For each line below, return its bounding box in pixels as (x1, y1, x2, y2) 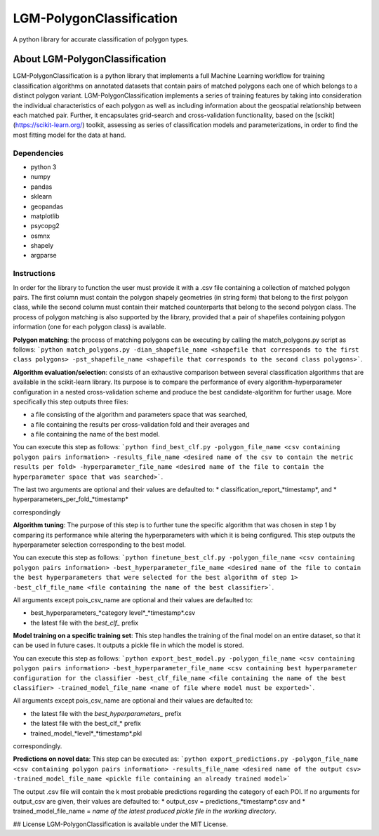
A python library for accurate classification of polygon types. (13, 35, 189, 44)
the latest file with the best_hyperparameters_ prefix (30, 709, 182, 717)
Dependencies (13, 148, 65, 158)
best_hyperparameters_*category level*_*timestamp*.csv (30, 609, 196, 617)
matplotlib (30, 211, 60, 220)
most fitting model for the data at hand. (13, 131, 126, 139)
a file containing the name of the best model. (30, 430, 161, 439)
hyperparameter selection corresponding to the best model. (13, 540, 186, 549)
